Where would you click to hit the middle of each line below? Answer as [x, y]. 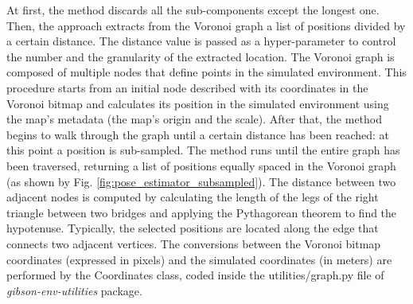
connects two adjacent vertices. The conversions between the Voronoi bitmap [194, 243]
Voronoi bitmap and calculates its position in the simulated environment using [198, 103]
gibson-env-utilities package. [74, 290]
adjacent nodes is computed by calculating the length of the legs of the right [193, 197]
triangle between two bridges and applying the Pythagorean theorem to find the [202, 212]
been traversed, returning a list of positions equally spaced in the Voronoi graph [201, 165]
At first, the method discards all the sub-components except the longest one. [193, 10]
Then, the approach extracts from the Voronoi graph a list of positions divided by [206, 25]
